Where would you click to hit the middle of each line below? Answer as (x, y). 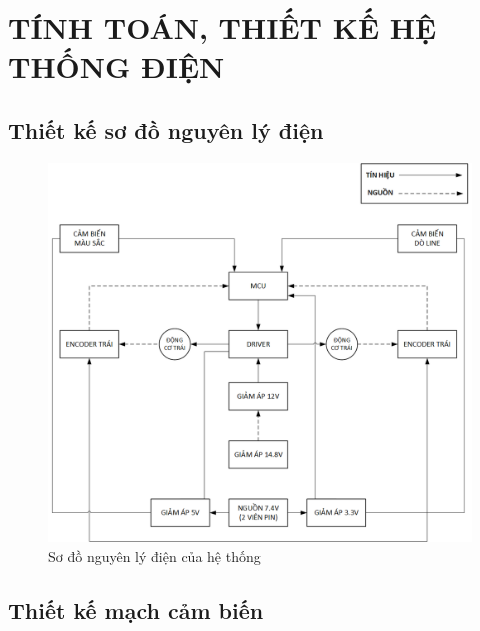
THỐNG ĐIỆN (116, 66)
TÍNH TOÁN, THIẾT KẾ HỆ (222, 27)
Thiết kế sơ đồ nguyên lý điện (166, 129)
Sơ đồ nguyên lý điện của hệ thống (154, 555)
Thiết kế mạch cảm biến (136, 609)
